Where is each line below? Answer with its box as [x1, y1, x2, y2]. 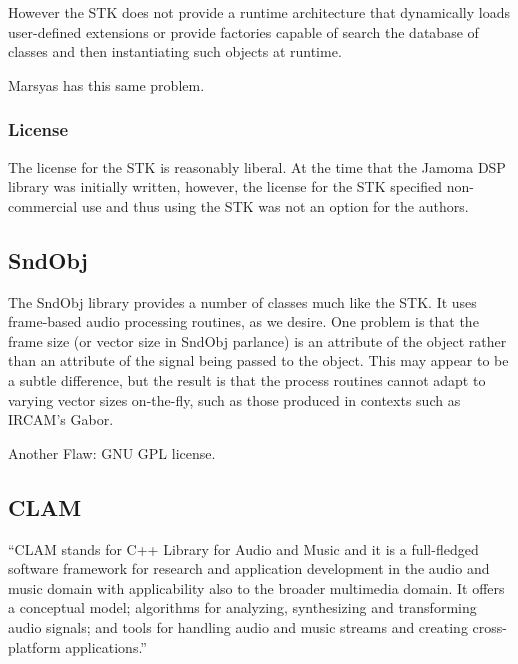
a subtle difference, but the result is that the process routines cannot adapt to [8, 369, 486, 390]
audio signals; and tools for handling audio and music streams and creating [8, 616, 468, 637]
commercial [8, 195, 78, 216]
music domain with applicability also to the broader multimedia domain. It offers [8, 577, 505, 598]
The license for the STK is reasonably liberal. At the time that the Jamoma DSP [8, 156, 506, 177]
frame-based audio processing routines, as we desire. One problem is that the [8, 311, 479, 332]
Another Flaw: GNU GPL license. [8, 442, 216, 463]
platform [8, 636, 61, 657]
